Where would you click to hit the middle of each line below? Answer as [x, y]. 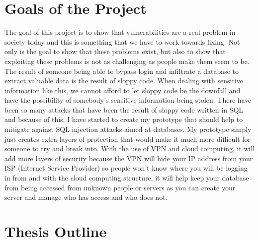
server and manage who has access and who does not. [86, 197]
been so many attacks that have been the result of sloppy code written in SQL [124, 109]
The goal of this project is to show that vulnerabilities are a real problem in [120, 32]
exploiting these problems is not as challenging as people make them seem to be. [127, 61]
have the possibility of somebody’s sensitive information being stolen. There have [128, 100]
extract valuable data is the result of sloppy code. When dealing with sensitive [124, 81]
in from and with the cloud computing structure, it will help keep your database [127, 178]
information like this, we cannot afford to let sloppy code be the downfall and [123, 90]
